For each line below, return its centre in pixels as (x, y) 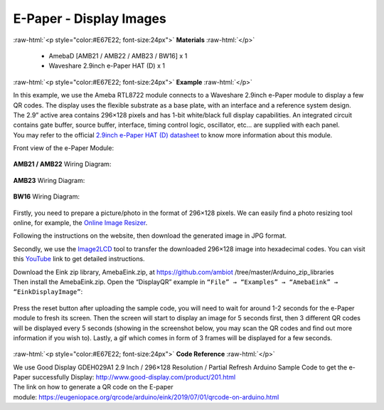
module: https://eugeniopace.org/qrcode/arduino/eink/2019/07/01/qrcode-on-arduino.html (146, 397)
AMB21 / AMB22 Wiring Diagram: (62, 164)
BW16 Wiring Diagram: (47, 196)
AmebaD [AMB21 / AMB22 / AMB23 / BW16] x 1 (118, 56)
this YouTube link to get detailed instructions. (79, 259)
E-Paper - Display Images (90, 19)
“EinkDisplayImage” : (48, 292)
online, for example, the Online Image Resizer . (80, 223)
